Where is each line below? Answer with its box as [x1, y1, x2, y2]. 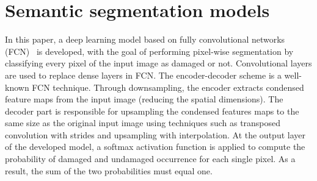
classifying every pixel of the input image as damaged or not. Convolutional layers [5, 57, 312, 69]
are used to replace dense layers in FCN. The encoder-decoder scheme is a [5, 68, 282, 81]
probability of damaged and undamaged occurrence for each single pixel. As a [5, 152, 296, 165]
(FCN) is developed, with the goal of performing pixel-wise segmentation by [5, 44, 294, 57]
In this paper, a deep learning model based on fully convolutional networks [5, 33, 285, 46]
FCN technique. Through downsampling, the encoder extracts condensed [32, 80, 304, 93]
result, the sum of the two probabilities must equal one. [5, 164, 213, 177]
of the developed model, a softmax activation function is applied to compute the [5, 140, 305, 153]
